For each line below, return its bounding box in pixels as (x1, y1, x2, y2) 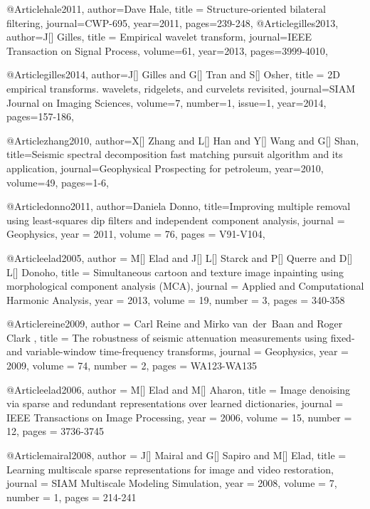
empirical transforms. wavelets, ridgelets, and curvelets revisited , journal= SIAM (6, 80, 355, 95)
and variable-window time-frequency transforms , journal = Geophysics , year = (6, 344, 349, 359)
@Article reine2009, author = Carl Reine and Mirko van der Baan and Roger (6, 316, 343, 331)
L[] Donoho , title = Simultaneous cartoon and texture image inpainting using (6, 264, 344, 279)
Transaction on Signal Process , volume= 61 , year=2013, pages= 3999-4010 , (6, 43, 328, 58)
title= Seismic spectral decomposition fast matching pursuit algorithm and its (6, 147, 343, 162)
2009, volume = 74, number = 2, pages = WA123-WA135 (6, 358, 258, 373)
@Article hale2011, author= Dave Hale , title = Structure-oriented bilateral (6, 1, 326, 16)
